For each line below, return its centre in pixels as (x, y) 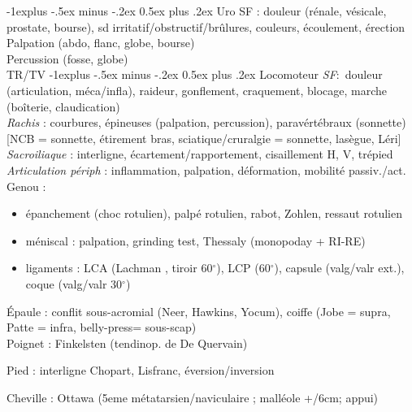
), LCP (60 (243, 268)
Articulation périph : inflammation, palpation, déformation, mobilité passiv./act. (206, 169)
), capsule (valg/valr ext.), (339, 268)
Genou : (26, 186)
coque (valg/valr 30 (74, 283)
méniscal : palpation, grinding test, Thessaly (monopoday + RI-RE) (195, 240)
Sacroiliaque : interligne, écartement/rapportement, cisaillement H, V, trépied (200, 154)
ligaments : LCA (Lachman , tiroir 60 (119, 268)
